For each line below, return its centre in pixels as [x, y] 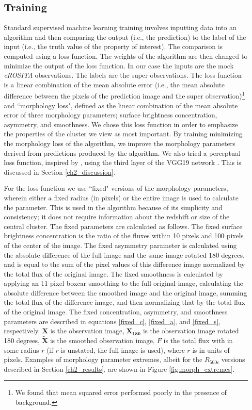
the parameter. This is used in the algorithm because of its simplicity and [113, 207]
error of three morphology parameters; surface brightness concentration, [110, 115]
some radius [22, 350]
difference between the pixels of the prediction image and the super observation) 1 [124, 95]
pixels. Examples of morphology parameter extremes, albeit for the [103, 359]
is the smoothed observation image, [102, 340]
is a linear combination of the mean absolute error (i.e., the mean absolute [114, 84]
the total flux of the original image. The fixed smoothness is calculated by [114, 273]
